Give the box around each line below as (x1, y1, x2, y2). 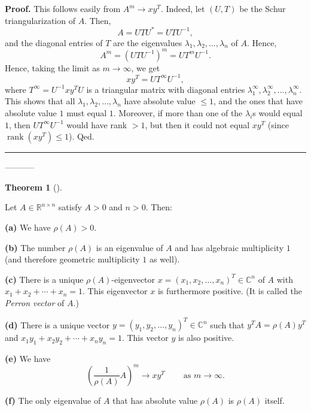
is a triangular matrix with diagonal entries (86, 83, 245, 95)
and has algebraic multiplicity (175, 241, 284, 253)
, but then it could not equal (145, 118, 250, 131)
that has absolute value (112, 394, 198, 406)
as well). (150, 253, 180, 265)
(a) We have (5, 221, 51, 234)
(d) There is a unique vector (5, 318, 110, 331)
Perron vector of (5, 297, 65, 309)
